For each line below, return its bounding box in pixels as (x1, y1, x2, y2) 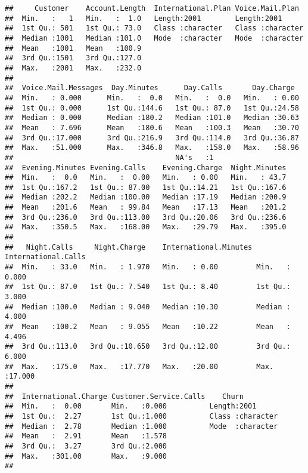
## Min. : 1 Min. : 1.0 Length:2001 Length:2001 (5, 14, 282, 23)
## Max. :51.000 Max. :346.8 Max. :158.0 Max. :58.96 (5, 143, 299, 152)
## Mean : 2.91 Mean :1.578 (5, 432, 167, 441)
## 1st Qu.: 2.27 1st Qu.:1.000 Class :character (5, 411, 278, 420)
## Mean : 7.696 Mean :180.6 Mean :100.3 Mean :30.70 (5, 123, 299, 132)
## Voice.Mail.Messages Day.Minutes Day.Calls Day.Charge (5, 84, 295, 93)
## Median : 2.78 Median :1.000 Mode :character (5, 422, 278, 431)
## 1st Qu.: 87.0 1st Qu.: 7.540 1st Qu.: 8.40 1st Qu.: (5, 282, 291, 291)
